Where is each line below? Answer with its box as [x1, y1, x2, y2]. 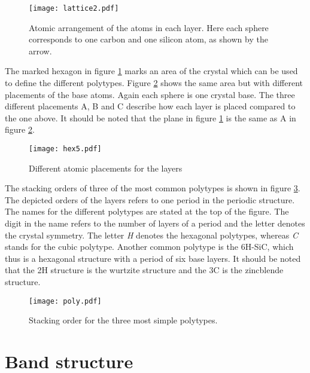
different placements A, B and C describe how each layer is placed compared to [5, 100, 296, 112]
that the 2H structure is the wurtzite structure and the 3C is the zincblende [5, 264, 284, 276]
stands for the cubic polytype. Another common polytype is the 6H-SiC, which [5, 240, 294, 253]
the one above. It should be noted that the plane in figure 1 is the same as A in [5, 111, 296, 124]
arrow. [29, 44, 52, 57]
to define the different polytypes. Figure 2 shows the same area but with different [5, 77, 303, 89]
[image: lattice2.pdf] [29, 4, 119, 13]
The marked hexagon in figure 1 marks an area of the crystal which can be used [5, 65, 298, 77]
